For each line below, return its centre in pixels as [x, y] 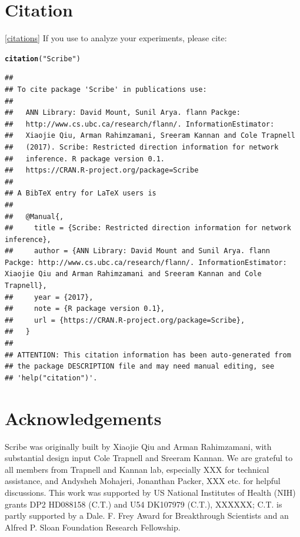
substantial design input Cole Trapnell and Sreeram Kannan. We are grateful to [149, 458]
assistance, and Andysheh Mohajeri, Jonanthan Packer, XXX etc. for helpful [143, 481]
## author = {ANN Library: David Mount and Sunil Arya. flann [138, 251]
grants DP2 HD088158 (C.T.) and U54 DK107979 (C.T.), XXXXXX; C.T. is [144, 504]
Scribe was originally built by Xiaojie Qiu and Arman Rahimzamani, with [138, 446]
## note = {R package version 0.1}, [85, 309]
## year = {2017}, [49, 297]
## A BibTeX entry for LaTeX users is [81, 193]
